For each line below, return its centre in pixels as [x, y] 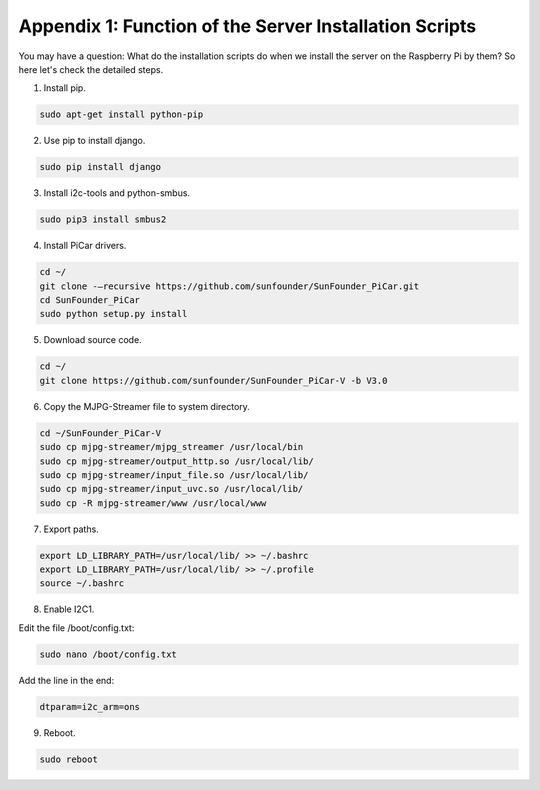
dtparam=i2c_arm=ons [89, 706]
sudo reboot [69, 759]
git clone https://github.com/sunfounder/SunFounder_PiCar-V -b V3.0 [213, 380]
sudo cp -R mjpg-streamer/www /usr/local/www [153, 503]
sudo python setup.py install [113, 314]
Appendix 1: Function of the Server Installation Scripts [247, 26]
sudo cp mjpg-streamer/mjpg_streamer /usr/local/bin [171, 447]
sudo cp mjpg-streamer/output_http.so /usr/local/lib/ [176, 461]
